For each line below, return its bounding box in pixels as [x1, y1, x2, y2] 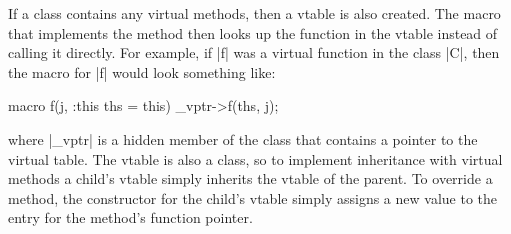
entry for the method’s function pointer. [8, 207, 253, 228]
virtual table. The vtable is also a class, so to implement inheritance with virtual [8, 148, 503, 169]
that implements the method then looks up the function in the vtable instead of [8, 22, 498, 43]
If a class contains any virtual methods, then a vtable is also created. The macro [8, 3, 501, 23]
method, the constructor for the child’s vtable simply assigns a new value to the [8, 187, 498, 208]
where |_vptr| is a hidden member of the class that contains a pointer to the [8, 128, 478, 149]
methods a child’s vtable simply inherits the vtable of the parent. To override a [8, 168, 493, 189]
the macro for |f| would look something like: [8, 61, 276, 82]
